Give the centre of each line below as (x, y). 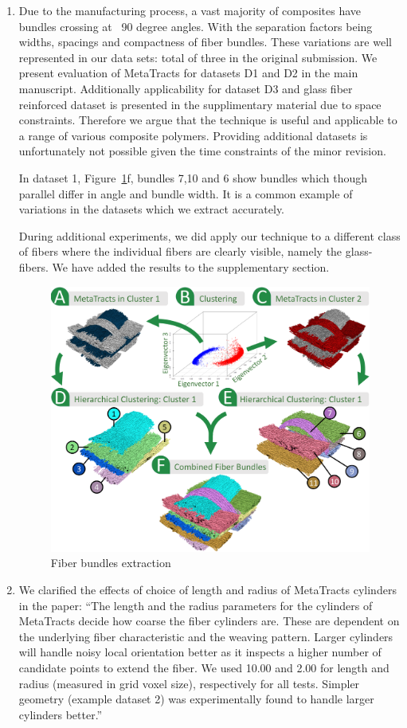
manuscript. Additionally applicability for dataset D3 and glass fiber (186, 88)
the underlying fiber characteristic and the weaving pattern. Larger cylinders (206, 636)
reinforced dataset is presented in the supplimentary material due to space (200, 104)
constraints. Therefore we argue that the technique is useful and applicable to (208, 120)
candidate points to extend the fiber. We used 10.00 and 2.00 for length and (204, 668)
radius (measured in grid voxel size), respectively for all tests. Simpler (189, 683)
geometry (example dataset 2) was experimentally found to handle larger (196, 699)
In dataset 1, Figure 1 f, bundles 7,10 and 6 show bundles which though (193, 177)
